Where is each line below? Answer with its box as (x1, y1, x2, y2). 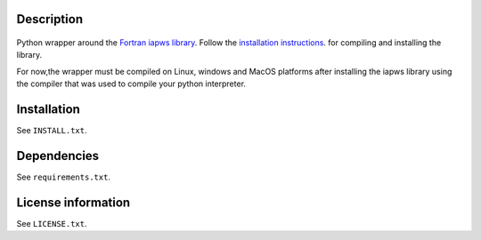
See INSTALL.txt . (16, 125, 88, 136)
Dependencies (16, 148, 100, 164)
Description (16, 12, 84, 27)
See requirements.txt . (16, 172, 111, 182)
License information (16, 195, 131, 210)
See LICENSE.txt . (16, 218, 88, 228)
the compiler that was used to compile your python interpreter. (16, 78, 247, 89)
